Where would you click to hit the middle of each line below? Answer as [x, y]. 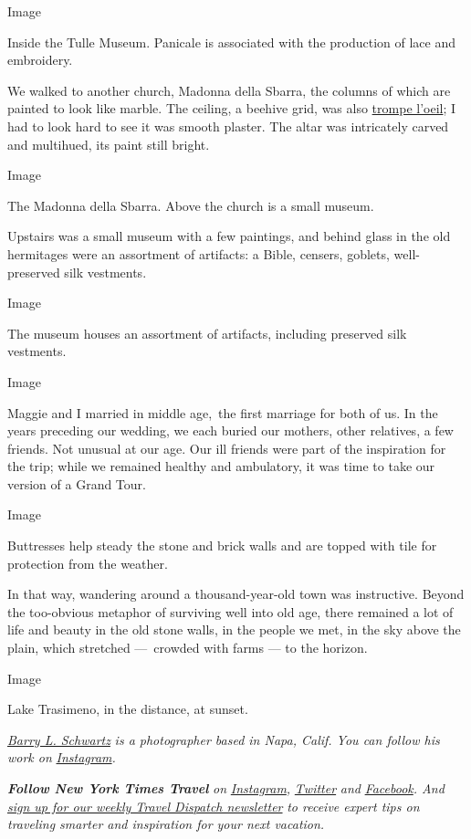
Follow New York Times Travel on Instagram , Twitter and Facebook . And [226, 788]
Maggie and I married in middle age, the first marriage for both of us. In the [223, 412]
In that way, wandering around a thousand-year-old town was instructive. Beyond [236, 594]
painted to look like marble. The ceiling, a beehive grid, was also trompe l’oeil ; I [232, 108]
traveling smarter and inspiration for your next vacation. [166, 824]
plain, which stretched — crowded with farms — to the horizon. [188, 648]
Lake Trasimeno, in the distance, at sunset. [128, 709]
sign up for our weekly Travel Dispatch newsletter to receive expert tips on [214, 806]
